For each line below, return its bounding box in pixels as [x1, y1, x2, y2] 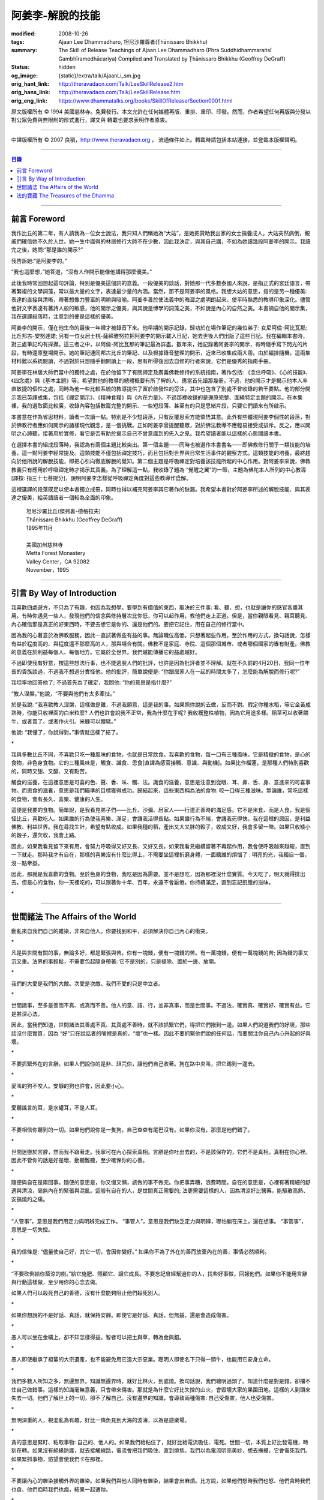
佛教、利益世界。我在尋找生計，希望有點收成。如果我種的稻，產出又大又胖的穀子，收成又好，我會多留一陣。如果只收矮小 [11, 823, 311, 830]
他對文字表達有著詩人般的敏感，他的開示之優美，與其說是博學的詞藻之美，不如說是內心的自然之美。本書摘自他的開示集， [11, 304, 311, 311]
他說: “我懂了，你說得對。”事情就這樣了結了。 [11, 729, 122, 736]
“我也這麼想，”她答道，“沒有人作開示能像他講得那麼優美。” [11, 268, 152, 275]
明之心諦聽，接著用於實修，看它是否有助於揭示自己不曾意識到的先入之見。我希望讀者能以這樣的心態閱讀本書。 [11, 430, 284, 437]
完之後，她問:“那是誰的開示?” [11, 246, 83, 253]
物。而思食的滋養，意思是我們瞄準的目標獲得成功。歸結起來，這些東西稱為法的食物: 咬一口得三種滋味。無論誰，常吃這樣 [11, 787, 308, 794]
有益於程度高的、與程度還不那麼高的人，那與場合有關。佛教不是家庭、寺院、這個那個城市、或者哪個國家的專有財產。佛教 [11, 640, 311, 647]
